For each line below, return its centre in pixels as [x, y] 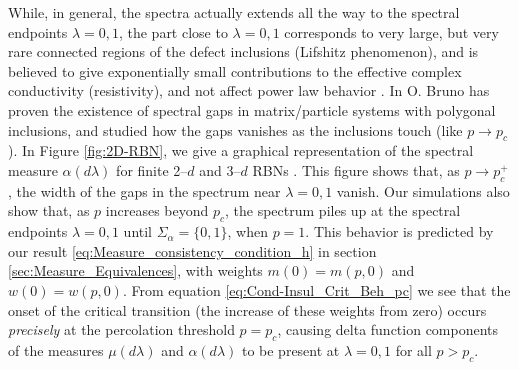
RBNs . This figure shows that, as [356, 169]
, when [247, 231]
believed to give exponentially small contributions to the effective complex [235, 70]
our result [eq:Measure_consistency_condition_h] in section [192, 250]
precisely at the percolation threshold [121, 329]
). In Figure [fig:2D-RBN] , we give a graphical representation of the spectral [241, 150]
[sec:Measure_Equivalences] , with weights [135, 270]
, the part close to [173, 31]
